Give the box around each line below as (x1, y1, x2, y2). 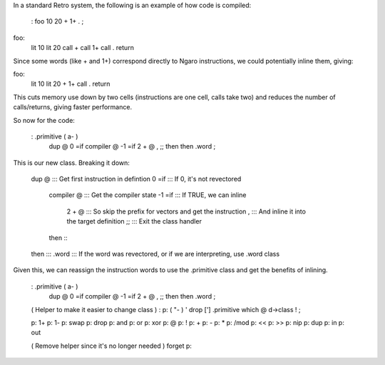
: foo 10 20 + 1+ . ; (31, 17, 84, 26)
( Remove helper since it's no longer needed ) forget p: (31, 341, 192, 350)
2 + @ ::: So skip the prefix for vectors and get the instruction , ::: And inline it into (66, 207, 307, 216)
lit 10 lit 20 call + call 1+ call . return (31, 44, 135, 52)
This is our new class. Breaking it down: (13, 158, 130, 167)
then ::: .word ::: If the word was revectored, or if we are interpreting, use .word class (31, 250, 280, 259)
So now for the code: (13, 116, 75, 124)
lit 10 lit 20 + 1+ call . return (31, 79, 111, 89)
